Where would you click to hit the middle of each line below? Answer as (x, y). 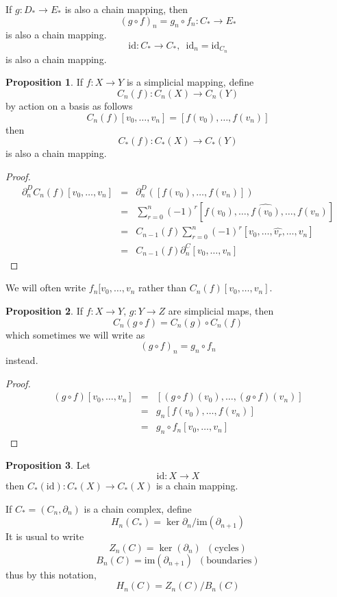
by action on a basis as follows (69, 106)
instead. (22, 360)
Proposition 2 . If (44, 311)
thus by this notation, (51, 574)
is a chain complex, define (138, 508)
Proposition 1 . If (44, 82)
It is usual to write (45, 536)
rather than (163, 288)
